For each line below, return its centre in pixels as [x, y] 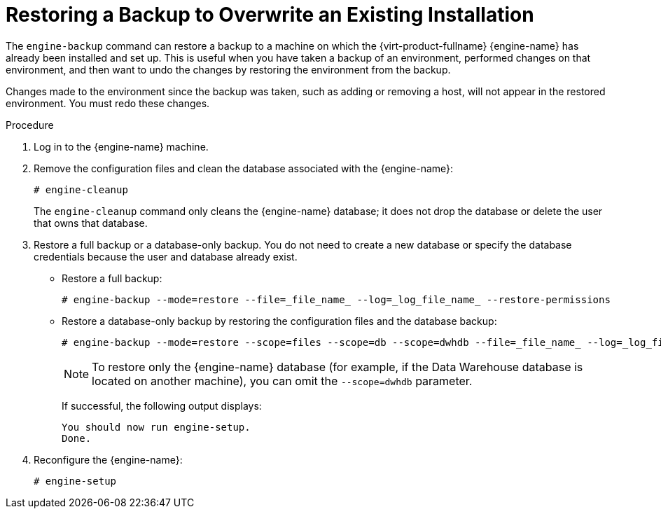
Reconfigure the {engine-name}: [108, 459]
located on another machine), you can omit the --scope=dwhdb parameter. [282, 381]
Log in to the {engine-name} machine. [121, 146]
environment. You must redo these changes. [108, 103]
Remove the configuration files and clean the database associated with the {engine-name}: [244, 168]
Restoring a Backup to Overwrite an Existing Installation [270, 15]
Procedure [30, 125]
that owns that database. [91, 223]
